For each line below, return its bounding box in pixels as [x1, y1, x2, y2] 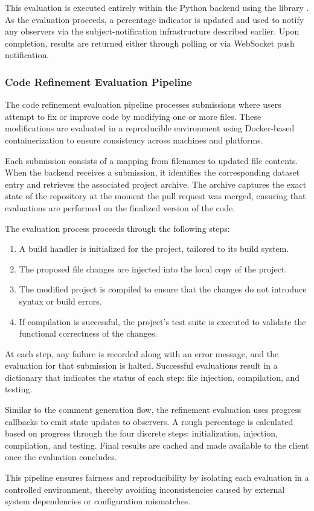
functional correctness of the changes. [19, 327, 158, 340]
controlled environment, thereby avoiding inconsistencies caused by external [5, 483, 285, 495]
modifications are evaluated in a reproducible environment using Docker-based [5, 122, 295, 134]
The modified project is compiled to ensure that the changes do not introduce [19, 283, 307, 295]
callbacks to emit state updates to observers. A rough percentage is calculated [5, 415, 293, 427]
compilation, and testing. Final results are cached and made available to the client [5, 438, 309, 451]
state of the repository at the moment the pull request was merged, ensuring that [5, 190, 306, 202]
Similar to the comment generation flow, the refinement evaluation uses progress [5, 403, 302, 416]
